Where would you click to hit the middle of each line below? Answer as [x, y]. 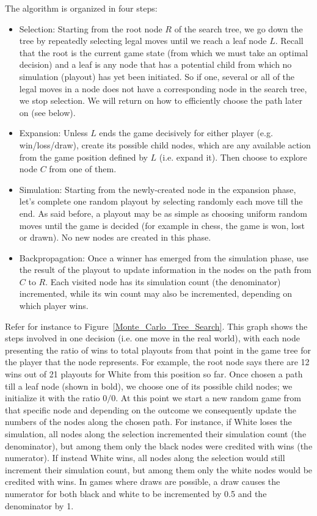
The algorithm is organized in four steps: [81, 8]
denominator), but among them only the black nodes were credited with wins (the [159, 445]
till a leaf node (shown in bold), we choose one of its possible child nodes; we [149, 386]
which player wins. [54, 306]
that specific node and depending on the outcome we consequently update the [151, 409]
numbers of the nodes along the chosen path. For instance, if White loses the [148, 422]
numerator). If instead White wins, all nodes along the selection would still [145, 458]
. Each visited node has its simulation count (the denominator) [163, 281]
